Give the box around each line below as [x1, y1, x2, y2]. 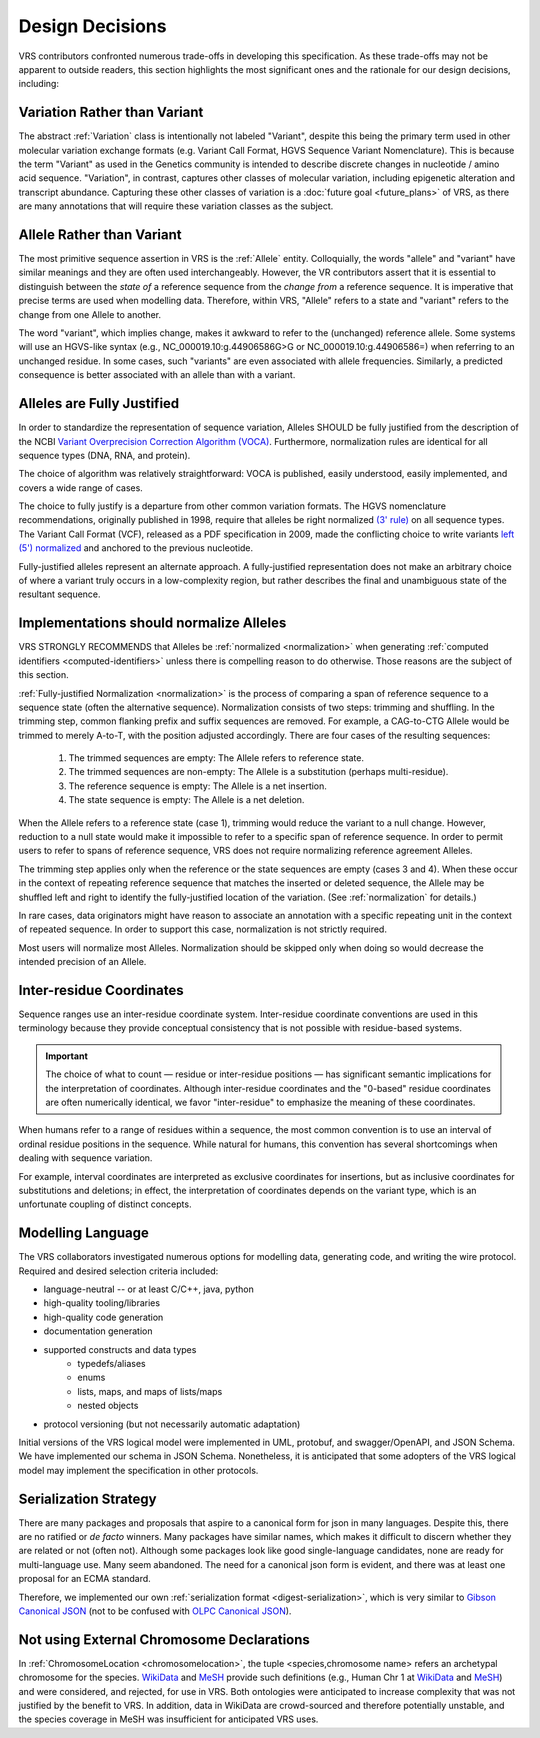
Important [45, 1050, 89, 1062]
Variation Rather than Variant [18, 104, 204, 121]
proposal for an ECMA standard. [18, 1573, 152, 1585]
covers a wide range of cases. [18, 481, 144, 494]
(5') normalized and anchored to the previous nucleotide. [18, 542, 254, 554]
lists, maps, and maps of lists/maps [77, 1385, 223, 1397]
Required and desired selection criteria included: [18, 1265, 219, 1277]
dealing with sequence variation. [18, 1152, 153, 1164]
